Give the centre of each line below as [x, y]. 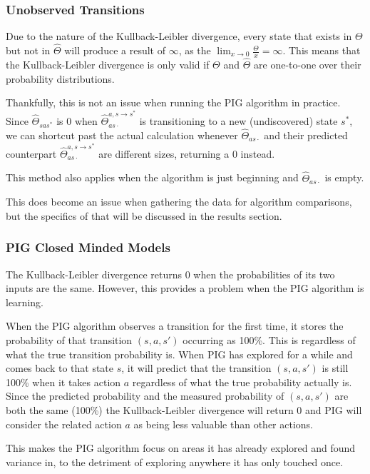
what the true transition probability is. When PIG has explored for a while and [179, 354]
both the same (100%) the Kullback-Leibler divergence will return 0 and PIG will [184, 409]
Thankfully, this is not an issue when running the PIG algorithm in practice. [173, 102]
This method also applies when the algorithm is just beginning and [152, 177]
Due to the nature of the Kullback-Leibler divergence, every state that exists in [179, 36]
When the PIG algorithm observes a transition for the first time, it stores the [175, 326]
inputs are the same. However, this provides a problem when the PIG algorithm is [185, 288]
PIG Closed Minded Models [88, 247]
